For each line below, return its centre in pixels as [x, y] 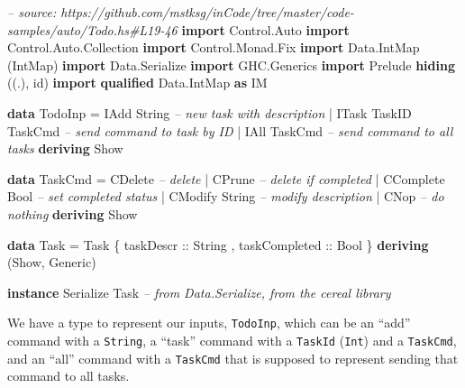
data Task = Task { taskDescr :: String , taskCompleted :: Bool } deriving [218, 244]
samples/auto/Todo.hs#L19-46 [92, 29]
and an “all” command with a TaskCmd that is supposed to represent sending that [233, 358]
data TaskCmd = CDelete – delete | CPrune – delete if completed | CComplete [226, 178]
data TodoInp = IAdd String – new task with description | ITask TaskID [210, 112]
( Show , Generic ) [52, 262]
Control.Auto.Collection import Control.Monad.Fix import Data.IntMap [214, 47]
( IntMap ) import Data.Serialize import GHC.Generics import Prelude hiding [231, 65]
